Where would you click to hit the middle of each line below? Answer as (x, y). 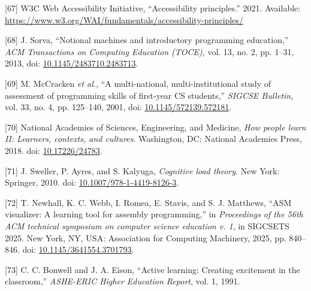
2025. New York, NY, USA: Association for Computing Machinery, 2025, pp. (146, 237)
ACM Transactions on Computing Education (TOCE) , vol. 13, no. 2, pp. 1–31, (150, 51)
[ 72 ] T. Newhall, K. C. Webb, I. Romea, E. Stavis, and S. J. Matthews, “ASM (148, 202)
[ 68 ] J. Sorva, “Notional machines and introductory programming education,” (147, 40)
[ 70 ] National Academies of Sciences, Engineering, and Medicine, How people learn (155, 127)
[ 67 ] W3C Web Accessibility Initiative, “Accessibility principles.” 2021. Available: (153, 8)
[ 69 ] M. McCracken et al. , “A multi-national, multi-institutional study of (138, 83)
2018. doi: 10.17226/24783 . (54, 150)
